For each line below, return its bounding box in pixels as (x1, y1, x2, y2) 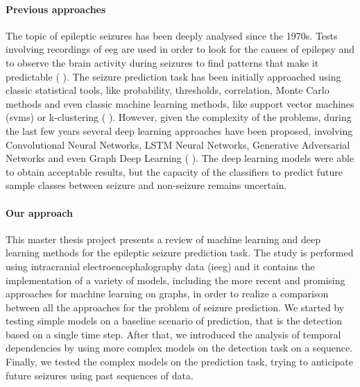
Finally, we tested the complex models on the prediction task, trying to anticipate (6, 354, 354, 369)
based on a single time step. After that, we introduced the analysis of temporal (6, 327, 341, 341)
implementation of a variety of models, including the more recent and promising (6, 272, 345, 287)
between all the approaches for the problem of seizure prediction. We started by (6, 299, 345, 314)
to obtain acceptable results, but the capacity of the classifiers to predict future (6, 164, 343, 179)
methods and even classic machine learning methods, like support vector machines (6, 96, 354, 110)
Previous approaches (6, 1, 106, 16)
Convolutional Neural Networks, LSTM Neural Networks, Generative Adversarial (6, 137, 350, 151)
